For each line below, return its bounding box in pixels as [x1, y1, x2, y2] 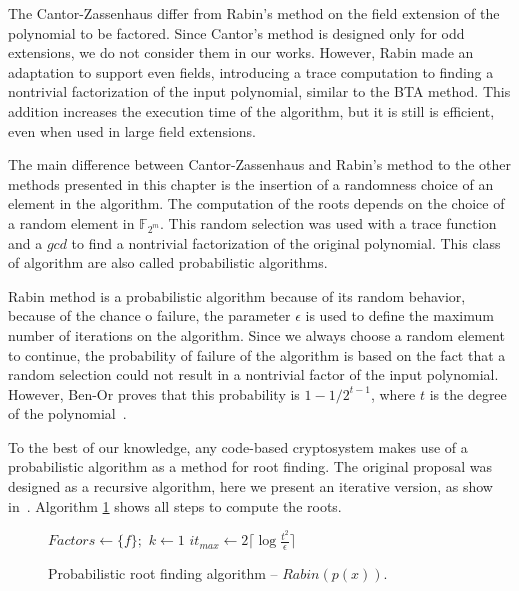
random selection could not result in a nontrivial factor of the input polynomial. [8, 364, 499, 385]
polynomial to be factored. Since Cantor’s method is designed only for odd [8, 22, 465, 43]
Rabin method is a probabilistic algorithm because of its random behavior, [8, 285, 466, 306]
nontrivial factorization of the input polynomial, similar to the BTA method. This [8, 81, 511, 102]
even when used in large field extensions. [8, 120, 256, 141]
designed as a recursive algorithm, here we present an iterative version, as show [8, 476, 493, 497]
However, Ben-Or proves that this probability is [8, 383, 300, 404]
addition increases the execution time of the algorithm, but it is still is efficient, [8, 100, 495, 121]
